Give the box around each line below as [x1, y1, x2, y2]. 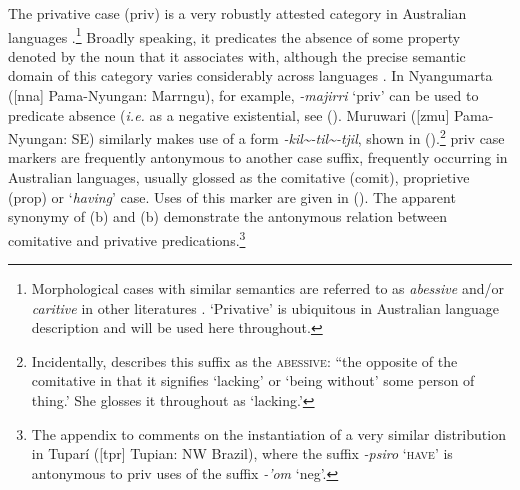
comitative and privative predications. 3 [8, 226, 246, 250]
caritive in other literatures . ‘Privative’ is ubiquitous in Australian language [31, 297, 500, 318]
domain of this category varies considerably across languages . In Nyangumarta [8, 65, 493, 86]
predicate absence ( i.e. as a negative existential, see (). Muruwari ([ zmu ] [8, 104, 450, 125]
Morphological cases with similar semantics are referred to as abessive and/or [31, 278, 504, 299]
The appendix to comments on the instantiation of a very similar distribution [31, 423, 506, 444]
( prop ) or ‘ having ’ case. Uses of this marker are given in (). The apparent [8, 186, 456, 207]
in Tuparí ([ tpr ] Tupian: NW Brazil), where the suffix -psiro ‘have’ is [31, 443, 453, 464]
